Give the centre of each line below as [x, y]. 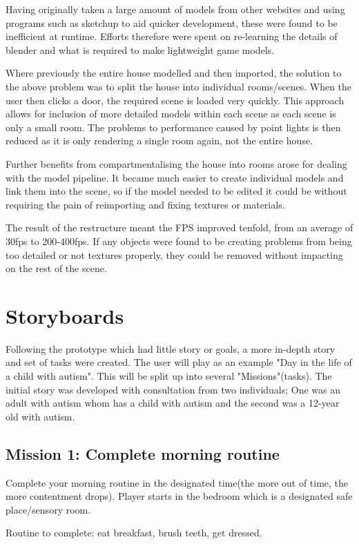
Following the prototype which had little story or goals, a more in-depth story [171, 348]
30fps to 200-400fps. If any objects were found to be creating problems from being [179, 241]
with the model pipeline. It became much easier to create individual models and [175, 177]
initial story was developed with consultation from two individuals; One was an [173, 389]
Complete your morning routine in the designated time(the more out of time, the [177, 482]
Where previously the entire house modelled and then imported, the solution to [174, 73]
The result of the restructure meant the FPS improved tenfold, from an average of [179, 227]
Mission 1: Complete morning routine [143, 453]
